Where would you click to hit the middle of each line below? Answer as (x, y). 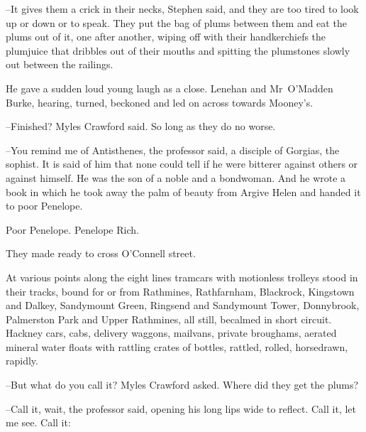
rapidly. (22, 361)
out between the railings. (60, 64)
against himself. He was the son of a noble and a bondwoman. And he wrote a (176, 177)
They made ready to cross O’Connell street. (101, 253)
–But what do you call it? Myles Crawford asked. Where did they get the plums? (182, 385)
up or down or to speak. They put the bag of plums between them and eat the (176, 22)
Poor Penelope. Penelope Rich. (72, 229)
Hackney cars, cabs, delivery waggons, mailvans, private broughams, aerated (171, 333)
